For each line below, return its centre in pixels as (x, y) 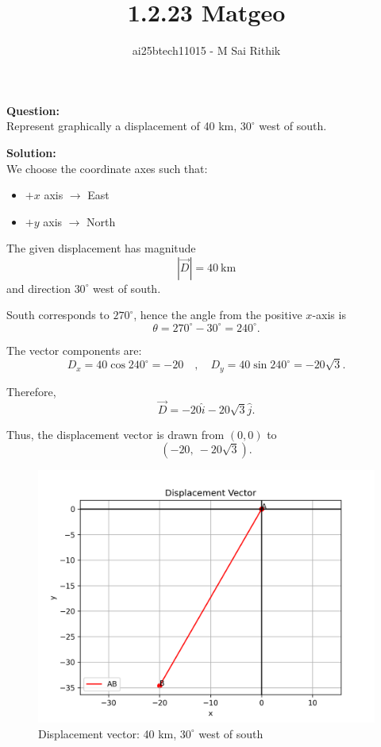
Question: (33, 110)
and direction (38, 288)
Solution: (31, 152)
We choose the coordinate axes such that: (107, 168)
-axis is (329, 315)
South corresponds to (58, 315)
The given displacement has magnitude (101, 248)
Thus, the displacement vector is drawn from (115, 434)
